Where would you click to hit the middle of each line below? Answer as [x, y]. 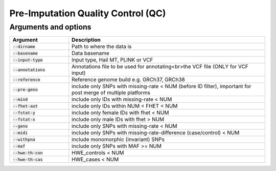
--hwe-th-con [28, 153]
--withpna [24, 139]
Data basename [91, 53]
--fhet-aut [25, 106]
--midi [20, 133]
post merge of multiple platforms [111, 93]
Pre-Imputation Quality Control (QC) [88, 13]
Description [86, 40]
